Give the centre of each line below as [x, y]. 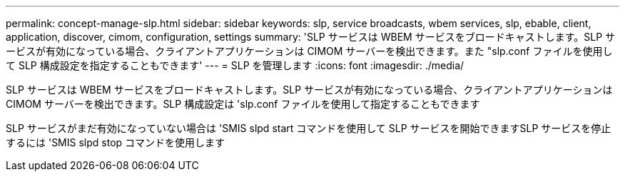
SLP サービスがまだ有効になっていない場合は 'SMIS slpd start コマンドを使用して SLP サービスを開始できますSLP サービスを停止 [309, 128]
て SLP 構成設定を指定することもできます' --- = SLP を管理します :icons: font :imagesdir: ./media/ [235, 65]
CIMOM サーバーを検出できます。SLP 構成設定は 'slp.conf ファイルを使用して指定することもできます [243, 104]
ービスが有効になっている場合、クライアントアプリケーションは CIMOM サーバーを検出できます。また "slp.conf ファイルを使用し [309, 51]
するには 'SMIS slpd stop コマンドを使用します [116, 142]
